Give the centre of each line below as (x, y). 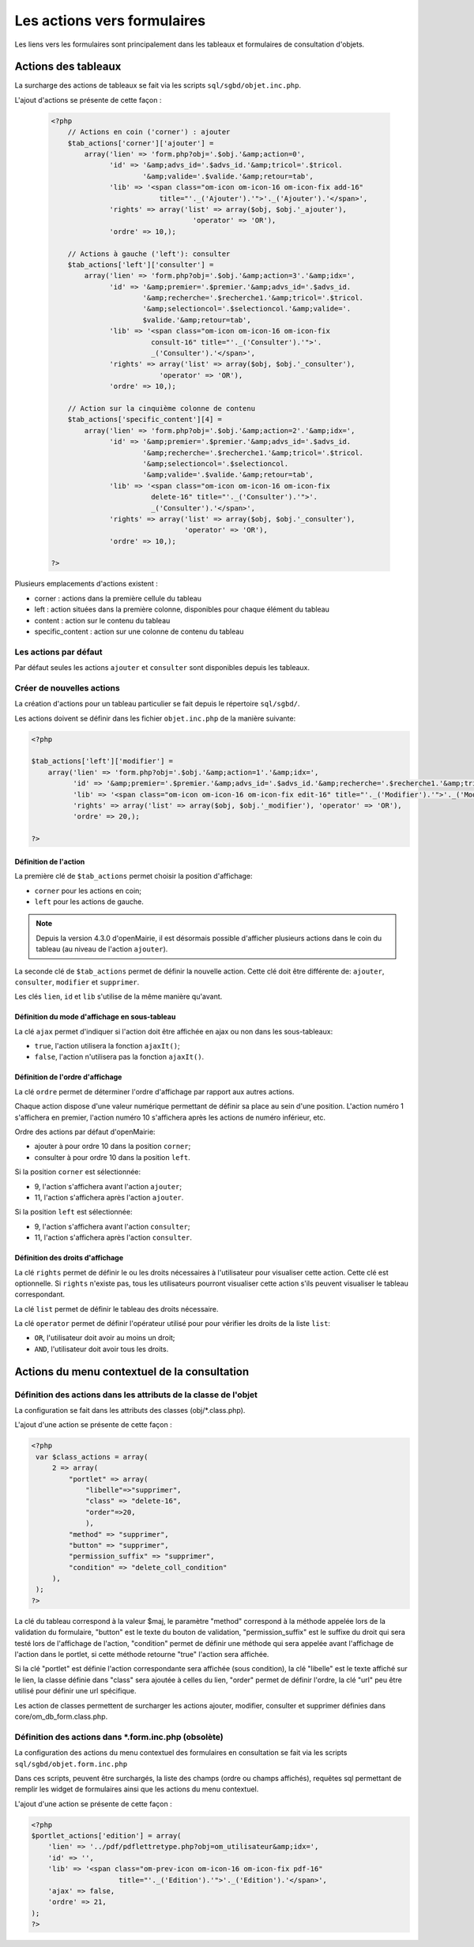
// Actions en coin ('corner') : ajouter (149, 132)
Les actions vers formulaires (110, 21)
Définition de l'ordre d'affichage (68, 1077)
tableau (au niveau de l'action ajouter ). (102, 949)
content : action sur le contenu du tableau (102, 620)
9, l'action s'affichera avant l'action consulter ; (112, 1226)
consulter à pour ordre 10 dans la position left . (112, 1157)
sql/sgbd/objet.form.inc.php (71, 1764)
